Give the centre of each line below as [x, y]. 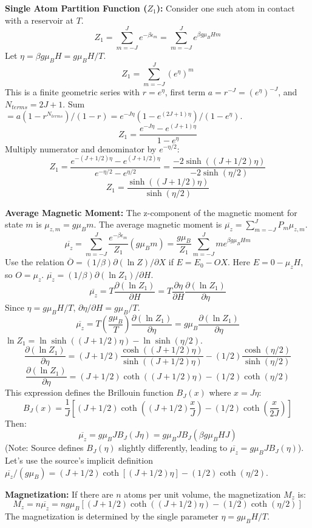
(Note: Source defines [44, 448]
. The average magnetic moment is [158, 224]
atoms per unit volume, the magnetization [202, 494]
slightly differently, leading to [173, 448]
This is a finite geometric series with [73, 92]
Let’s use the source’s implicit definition [79, 460]
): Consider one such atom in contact [226, 8]
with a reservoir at [39, 20]
